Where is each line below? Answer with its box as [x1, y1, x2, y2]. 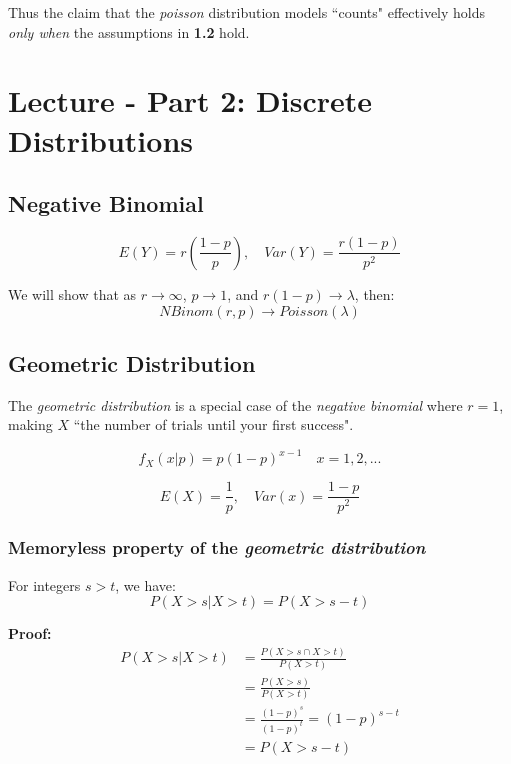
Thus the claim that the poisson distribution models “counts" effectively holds [8, 2, 486, 22]
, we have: [115, 574, 176, 595]
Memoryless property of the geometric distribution [8, 535, 426, 560]
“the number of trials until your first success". [73, 414, 354, 435]
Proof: [8, 623, 52, 644]
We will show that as [8, 283, 137, 304]
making [8, 414, 53, 435]
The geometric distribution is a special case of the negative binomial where [8, 394, 463, 415]
